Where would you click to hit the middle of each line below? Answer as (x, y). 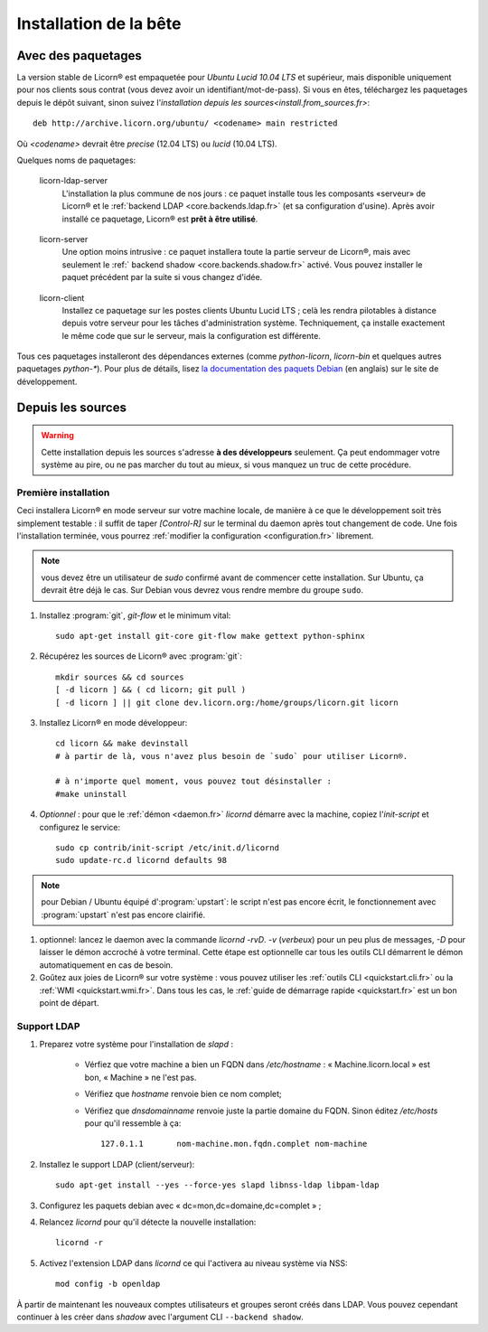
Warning (57, 436)
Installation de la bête (99, 23)
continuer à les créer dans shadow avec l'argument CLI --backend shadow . (160, 1317)
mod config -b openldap (108, 1284)
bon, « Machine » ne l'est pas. (141, 1077)
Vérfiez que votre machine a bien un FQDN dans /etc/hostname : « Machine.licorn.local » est (258, 1065)
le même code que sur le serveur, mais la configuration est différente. (191, 335)
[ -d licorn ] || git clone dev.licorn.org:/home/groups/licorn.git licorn (227, 702)
